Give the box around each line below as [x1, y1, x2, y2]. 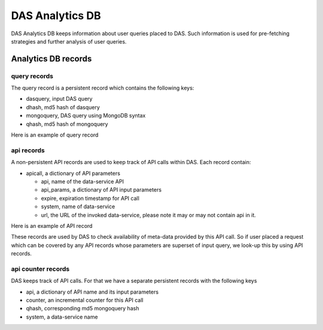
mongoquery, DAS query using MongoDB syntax [26, 112, 146, 119]
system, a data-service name [26, 313, 98, 320]
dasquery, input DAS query [26, 95, 93, 103]
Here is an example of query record [11, 131, 99, 138]
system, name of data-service [41, 203, 115, 210]
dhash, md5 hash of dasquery [26, 103, 100, 110]
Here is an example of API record [11, 222, 93, 229]
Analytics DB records [11, 54, 92, 64]
